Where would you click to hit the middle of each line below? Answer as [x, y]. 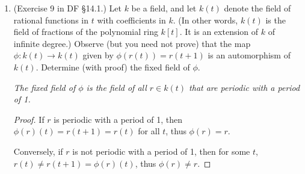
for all [149, 131]
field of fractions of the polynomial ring [86, 32]
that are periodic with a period [245, 87]
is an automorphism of [249, 55]
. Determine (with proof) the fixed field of [113, 67]
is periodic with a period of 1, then [118, 119]
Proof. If [29, 119]
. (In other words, [205, 20]
